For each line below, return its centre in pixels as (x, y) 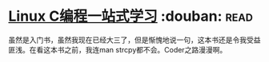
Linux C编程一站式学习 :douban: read (131, 16)
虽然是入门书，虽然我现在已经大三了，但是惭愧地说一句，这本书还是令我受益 (134, 40)
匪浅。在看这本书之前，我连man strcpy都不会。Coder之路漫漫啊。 (118, 49)
